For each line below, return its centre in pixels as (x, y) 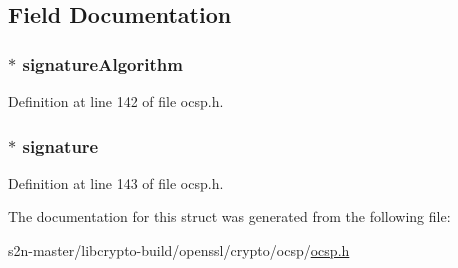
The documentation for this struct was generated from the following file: (229, 216)
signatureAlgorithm (102, 63)
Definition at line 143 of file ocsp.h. (116, 182)
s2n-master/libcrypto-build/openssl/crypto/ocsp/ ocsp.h (179, 250)
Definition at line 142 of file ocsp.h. (116, 101)
